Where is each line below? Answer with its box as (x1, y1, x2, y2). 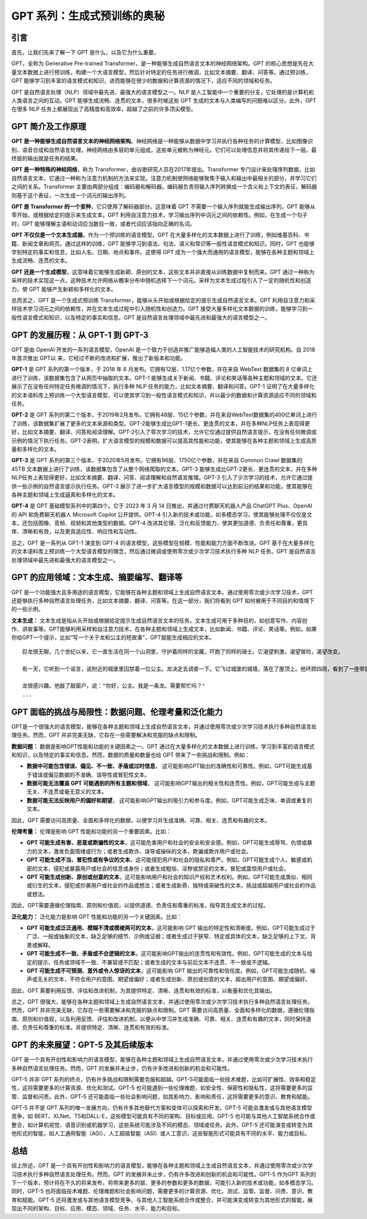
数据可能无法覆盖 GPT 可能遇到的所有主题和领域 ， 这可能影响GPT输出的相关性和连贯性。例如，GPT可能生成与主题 (26, 779, 316, 787)
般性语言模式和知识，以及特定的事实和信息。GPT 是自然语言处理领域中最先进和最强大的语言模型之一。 (11, 313, 270, 321)
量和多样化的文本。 (11, 445, 60, 452)
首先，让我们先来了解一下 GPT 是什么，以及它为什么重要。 (11, 49, 160, 56)
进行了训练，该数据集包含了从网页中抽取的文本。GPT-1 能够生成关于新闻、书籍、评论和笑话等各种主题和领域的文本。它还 (11, 374, 317, 381)
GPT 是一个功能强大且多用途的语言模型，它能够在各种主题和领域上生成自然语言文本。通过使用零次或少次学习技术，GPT (11, 588, 313, 596)
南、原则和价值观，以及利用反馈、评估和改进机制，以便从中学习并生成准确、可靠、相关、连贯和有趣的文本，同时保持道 (11, 1015, 311, 1022)
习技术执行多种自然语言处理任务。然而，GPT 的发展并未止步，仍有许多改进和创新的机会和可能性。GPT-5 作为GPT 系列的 (11, 1170, 316, 1178)
